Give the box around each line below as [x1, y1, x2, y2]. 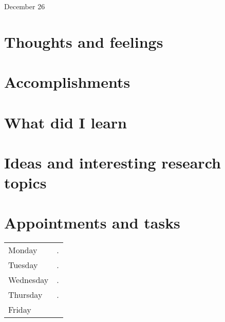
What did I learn [4, 111, 127, 132]
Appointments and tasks [4, 212, 180, 233]
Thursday [8, 289, 43, 301]
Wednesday [8, 274, 49, 286]
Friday [8, 304, 31, 316]
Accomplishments [4, 71, 130, 92]
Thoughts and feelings [4, 31, 163, 52]
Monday [8, 244, 38, 256]
